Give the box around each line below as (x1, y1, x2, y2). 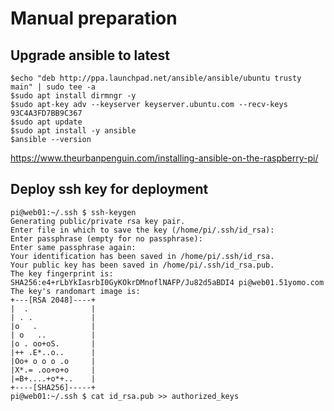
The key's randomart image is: (10, 286, 141, 296)
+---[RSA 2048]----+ (10, 295, 97, 305)
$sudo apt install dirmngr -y (10, 91, 137, 101)
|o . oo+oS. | (10, 338, 97, 349)
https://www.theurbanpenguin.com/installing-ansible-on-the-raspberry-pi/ (10, 152, 319, 164)
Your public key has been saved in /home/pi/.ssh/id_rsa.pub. (10, 260, 275, 270)
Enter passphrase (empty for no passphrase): (10, 233, 203, 244)
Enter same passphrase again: (10, 242, 137, 252)
